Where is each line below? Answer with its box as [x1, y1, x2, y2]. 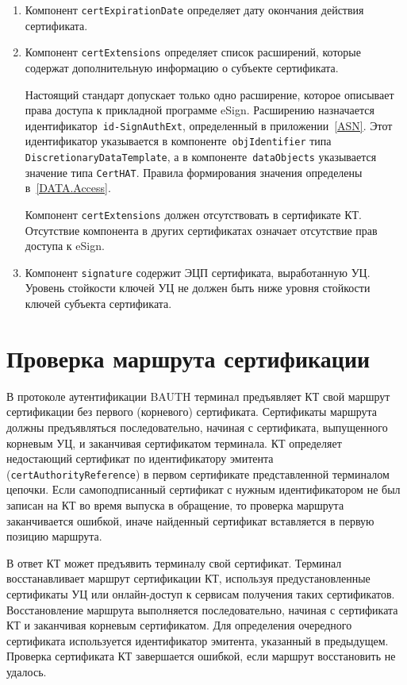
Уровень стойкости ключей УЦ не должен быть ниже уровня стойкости [25, 279, 371, 296]
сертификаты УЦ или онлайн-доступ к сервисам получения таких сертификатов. [6, 585, 395, 602]
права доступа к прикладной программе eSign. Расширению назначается [25, 102, 374, 118]
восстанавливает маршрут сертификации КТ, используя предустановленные [6, 570, 371, 587]
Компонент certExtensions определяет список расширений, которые [25, 44, 361, 60]
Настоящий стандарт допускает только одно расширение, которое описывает [25, 86, 394, 102]
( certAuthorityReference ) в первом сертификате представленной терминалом [6, 465, 390, 482]
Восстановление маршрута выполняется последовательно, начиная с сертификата [6, 601, 398, 618]
